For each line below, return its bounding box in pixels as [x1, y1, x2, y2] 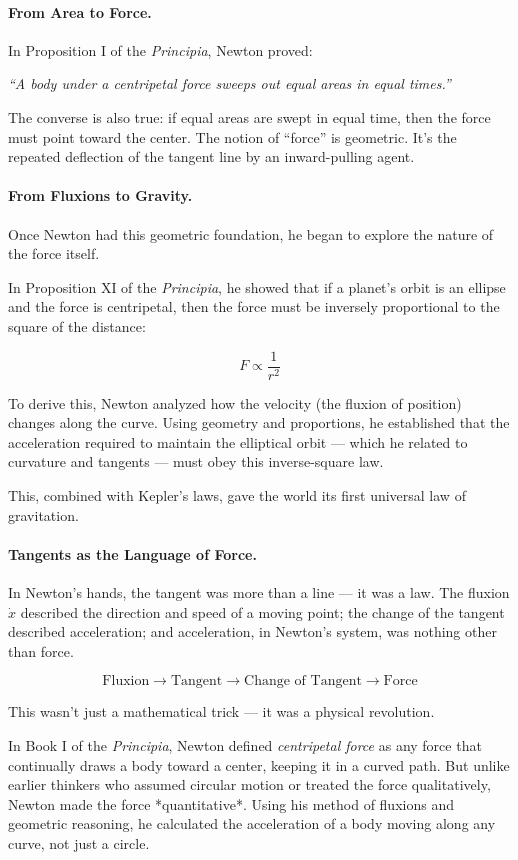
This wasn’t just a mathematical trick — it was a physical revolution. [8, 701, 435, 722]
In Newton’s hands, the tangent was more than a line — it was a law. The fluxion [8, 581, 510, 602]
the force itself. [8, 243, 100, 264]
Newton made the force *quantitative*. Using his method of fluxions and [8, 793, 454, 814]
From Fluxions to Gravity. [8, 185, 193, 206]
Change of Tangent [244, 674, 362, 689]
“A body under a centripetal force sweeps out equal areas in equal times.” [8, 73, 451, 94]
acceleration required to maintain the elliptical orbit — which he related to [8, 431, 468, 452]
